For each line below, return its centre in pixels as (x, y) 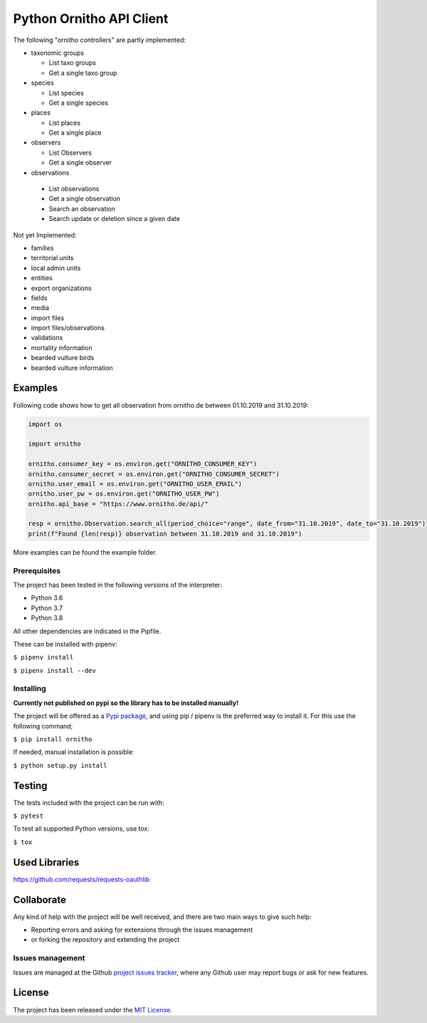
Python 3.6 (47, 598)
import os (45, 424)
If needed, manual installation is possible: (74, 752)
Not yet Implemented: (45, 235)
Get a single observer (80, 163)
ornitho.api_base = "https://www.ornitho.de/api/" (118, 504)
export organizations (61, 288)
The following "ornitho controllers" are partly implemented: (100, 40)
